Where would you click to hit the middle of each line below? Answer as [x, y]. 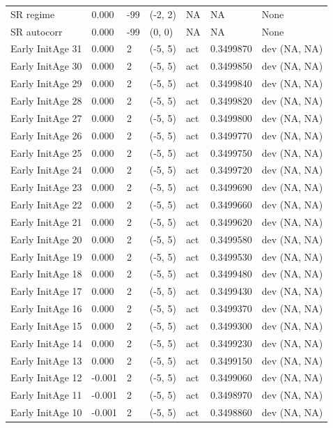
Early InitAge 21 [46, 221]
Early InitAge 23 [46, 187]
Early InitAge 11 [46, 395]
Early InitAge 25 [46, 152]
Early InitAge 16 [46, 308]
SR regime [33, 14]
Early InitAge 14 [46, 343]
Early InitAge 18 [46, 274]
